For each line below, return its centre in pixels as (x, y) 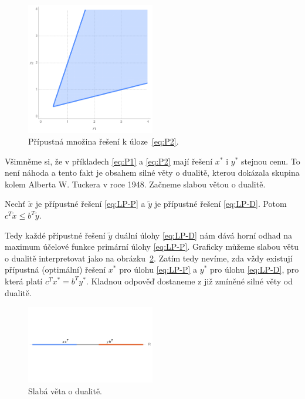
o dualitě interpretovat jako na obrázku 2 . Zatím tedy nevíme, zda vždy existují (149, 258)
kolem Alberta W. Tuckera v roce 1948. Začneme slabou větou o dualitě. (135, 184)
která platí (24, 281)
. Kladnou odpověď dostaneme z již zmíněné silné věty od (189, 281)
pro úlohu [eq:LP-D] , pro (254, 269)
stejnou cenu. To (271, 161)
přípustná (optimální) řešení (55, 269)
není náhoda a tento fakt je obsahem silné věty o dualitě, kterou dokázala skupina (152, 172)
